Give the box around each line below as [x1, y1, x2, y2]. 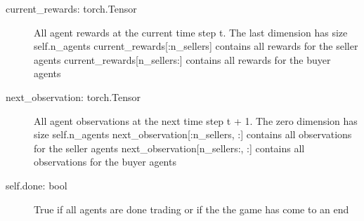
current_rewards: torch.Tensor [6, 1, 137, 15]
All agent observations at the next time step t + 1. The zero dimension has [34, 113, 358, 128]
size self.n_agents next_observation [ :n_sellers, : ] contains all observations [34, 127, 352, 142]
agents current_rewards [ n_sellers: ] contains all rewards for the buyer [34, 52, 331, 67]
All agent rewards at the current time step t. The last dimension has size [34, 25, 348, 39]
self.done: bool [6, 178, 67, 192]
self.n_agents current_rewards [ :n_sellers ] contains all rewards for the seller [34, 39, 358, 53]
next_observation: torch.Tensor [6, 89, 141, 104]
